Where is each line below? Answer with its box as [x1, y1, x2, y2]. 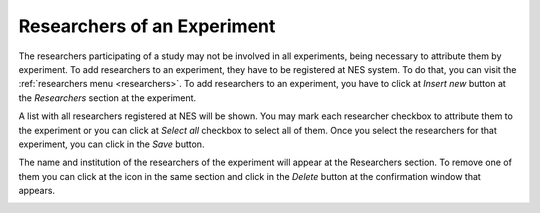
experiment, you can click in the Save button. [18, 138, 205, 150]
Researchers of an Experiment [18, 15, 276, 37]
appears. [18, 185, 55, 197]
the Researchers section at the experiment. [18, 91, 197, 104]
